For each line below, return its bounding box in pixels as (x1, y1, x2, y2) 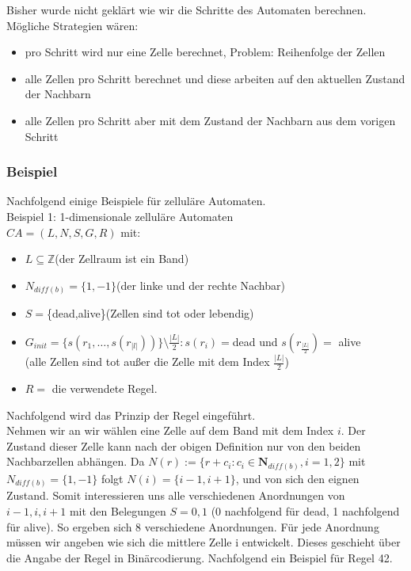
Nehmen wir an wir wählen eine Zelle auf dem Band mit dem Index (6, 422, 334, 439)
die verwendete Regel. (51, 380, 158, 396)
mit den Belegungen (69, 503, 166, 519)
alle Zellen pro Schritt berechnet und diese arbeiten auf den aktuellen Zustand (25, 70, 405, 86)
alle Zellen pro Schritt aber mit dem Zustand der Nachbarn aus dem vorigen (25, 112, 396, 128)
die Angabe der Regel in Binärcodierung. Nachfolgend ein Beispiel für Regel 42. (6, 549, 393, 565)
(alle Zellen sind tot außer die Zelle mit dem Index (25, 353, 270, 370)
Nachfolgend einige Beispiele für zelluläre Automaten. (6, 192, 266, 209)
